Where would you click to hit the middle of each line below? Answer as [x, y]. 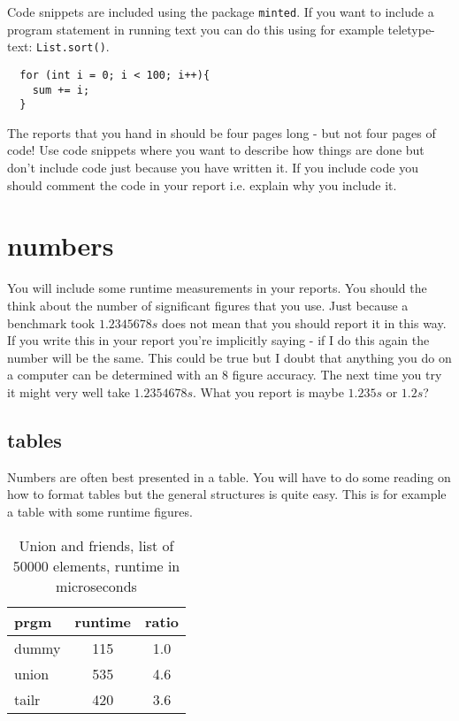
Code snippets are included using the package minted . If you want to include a [221, 12]
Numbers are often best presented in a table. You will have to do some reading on [229, 476]
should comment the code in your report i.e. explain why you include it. [202, 184]
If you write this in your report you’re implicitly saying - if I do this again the [218, 340]
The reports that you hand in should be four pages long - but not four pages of [222, 132]
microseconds [96, 586]
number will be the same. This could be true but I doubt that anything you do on [229, 357]
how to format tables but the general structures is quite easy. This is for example [227, 494]
